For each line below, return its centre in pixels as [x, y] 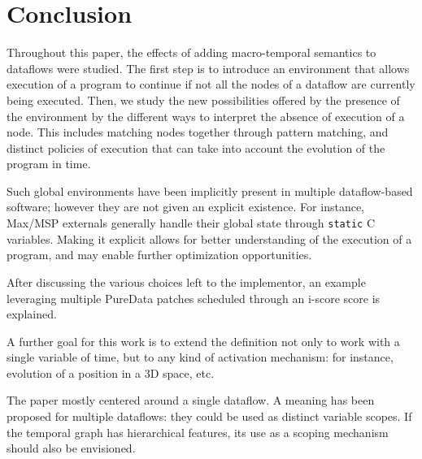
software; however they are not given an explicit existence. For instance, [185, 207]
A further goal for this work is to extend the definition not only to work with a [203, 341]
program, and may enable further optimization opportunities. [159, 255]
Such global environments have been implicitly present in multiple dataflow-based [210, 191]
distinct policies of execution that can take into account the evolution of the [196, 147]
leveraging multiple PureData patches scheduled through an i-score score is [194, 298]
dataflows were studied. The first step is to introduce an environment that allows [208, 68]
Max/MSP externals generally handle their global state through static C [191, 223]
